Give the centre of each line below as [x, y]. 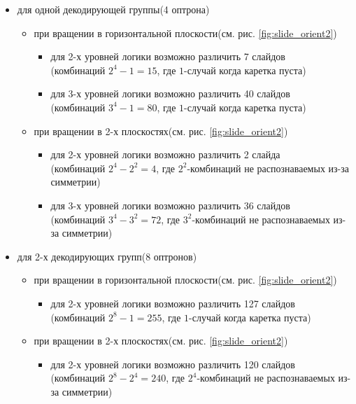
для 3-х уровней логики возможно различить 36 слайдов [170, 205]
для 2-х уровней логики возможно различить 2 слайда [165, 154]
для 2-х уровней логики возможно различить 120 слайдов [173, 364]
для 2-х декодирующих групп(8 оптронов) [107, 256]
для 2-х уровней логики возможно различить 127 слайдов [173, 303]
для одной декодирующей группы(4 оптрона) [113, 9]
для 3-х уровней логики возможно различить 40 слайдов [170, 93]
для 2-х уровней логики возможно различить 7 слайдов [168, 56]
